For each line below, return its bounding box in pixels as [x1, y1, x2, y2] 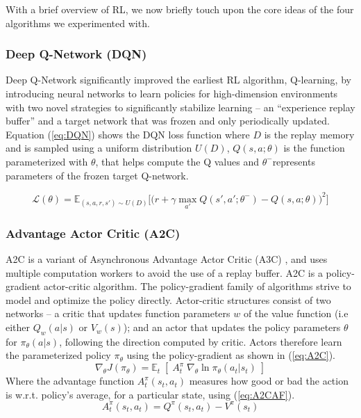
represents [272, 154, 315, 168]
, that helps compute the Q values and [95, 154, 259, 168]
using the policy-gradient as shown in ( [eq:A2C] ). [126, 348, 335, 362]
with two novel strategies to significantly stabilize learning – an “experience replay [6, 99, 355, 114]
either [6, 320, 31, 335]
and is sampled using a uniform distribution [6, 140, 192, 155]
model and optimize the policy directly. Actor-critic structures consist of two [6, 292, 331, 307]
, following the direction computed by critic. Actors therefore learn [59, 334, 342, 348]
